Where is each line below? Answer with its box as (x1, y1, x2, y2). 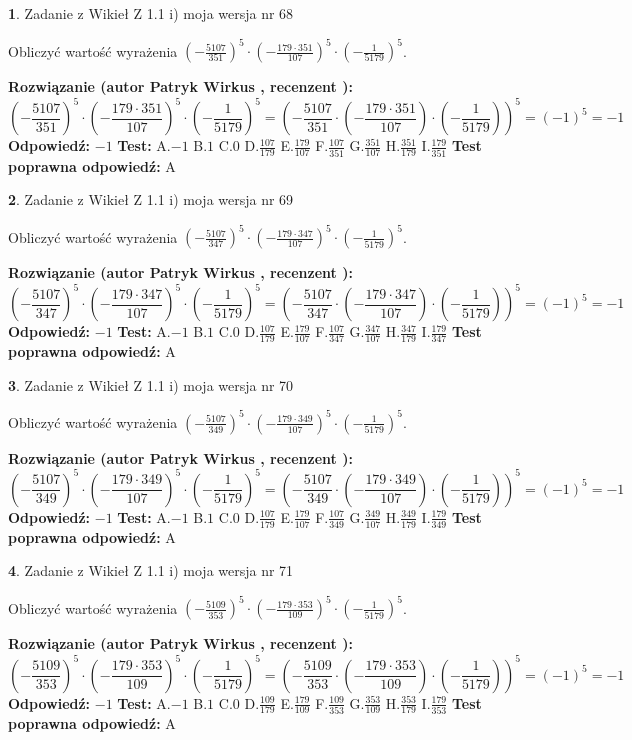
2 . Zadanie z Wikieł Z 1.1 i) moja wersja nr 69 (8, 189, 294, 210)
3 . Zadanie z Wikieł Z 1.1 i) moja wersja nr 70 (8, 374, 294, 395)
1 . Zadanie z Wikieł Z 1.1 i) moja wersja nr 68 (8, 3, 294, 23)
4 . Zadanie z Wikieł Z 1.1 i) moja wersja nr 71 (8, 560, 294, 581)
